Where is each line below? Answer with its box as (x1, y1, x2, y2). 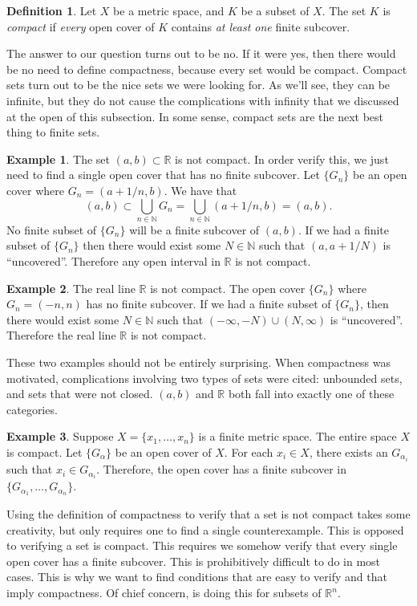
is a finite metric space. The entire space (198, 428, 397, 445)
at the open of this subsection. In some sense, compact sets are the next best (6, 108, 384, 124)
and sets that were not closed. (6, 385, 153, 402)
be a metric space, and (113, 2, 225, 18)
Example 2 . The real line (6, 279, 136, 296)
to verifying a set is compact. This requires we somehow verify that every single (6, 537, 398, 554)
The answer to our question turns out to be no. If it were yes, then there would (6, 45, 396, 62)
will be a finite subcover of (129, 221, 260, 238)
